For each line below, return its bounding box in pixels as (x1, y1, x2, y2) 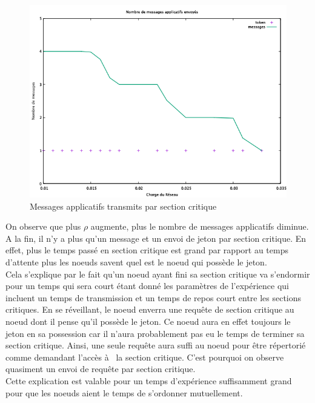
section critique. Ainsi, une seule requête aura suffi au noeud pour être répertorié (5, 339, 306, 351)
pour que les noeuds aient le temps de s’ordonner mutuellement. (5, 386, 243, 399)
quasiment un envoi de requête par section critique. (5, 362, 196, 375)
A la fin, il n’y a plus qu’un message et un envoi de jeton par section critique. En (5, 231, 307, 244)
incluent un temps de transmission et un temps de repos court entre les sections (5, 291, 302, 304)
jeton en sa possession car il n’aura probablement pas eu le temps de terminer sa (5, 327, 305, 339)
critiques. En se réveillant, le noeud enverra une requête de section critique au (5, 303, 294, 316)
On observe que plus (5, 220, 81, 233)
